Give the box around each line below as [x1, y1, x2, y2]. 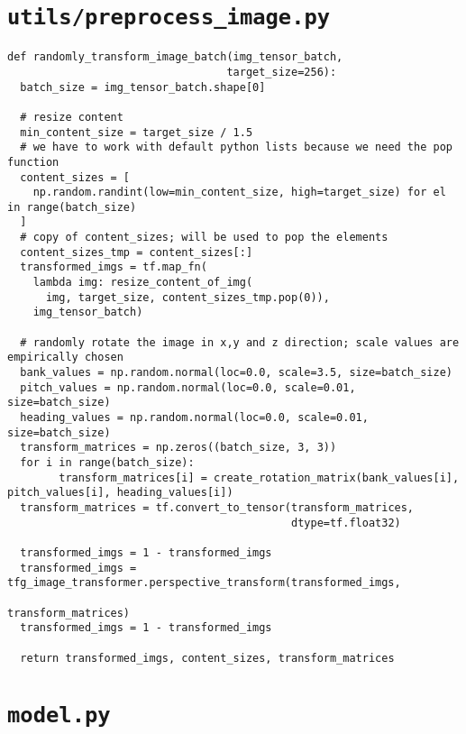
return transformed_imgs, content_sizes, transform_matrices [20, 651, 395, 665]
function [7, 155, 59, 169]
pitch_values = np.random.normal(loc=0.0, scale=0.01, [20, 381, 356, 394]
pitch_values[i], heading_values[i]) [7, 486, 233, 500]
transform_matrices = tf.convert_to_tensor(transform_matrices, [20, 500, 415, 514]
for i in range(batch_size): [20, 455, 195, 469]
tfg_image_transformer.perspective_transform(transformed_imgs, [7, 576, 401, 590]
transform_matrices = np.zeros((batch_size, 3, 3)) [20, 441, 337, 454]
